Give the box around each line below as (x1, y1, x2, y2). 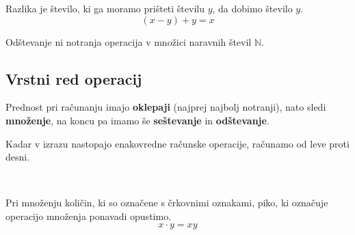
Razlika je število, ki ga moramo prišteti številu (5, 1, 205, 15)
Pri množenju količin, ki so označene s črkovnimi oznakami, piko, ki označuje (5, 195, 328, 210)
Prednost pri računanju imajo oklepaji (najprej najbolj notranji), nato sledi (5, 100, 326, 114)
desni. (5, 150, 30, 164)
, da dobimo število (212, 1, 293, 15)
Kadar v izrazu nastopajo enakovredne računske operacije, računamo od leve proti (5, 136, 350, 150)
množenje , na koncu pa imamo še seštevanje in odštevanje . (5, 113, 269, 127)
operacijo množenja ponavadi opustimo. (5, 208, 172, 223)
